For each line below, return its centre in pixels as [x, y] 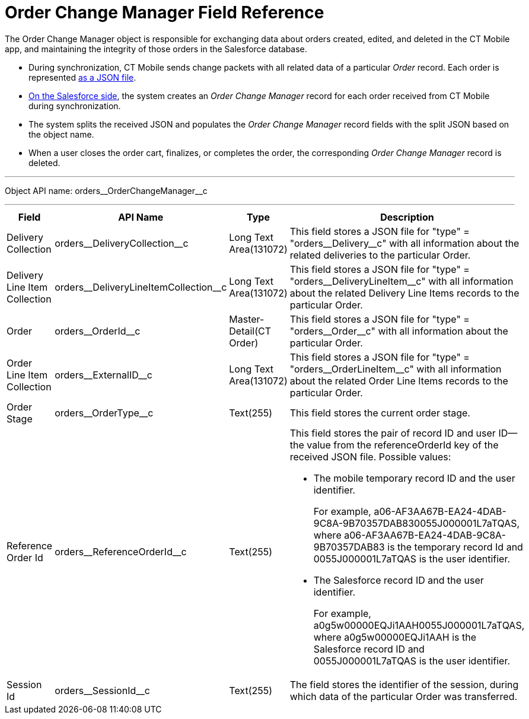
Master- [247, 319]
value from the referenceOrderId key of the [403, 445]
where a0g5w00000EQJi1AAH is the [395, 637]
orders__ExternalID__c [103, 375]
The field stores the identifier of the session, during [404, 684]
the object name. [61, 134]
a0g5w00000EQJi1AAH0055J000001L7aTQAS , [419, 625]
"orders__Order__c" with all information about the [399, 331]
